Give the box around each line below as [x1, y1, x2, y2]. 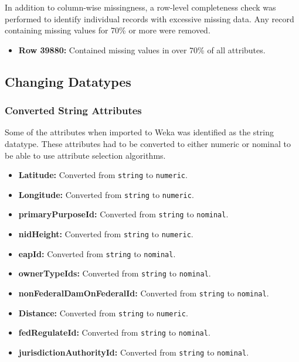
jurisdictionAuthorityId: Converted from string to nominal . [18, 346, 249, 358]
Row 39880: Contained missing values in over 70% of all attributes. [18, 43, 266, 56]
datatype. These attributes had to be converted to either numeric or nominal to [5, 137, 291, 149]
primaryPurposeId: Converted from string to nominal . [18, 208, 229, 220]
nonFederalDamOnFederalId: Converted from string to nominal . [18, 287, 269, 299]
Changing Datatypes [5, 72, 131, 90]
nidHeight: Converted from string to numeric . [18, 228, 193, 240]
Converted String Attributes [5, 103, 142, 118]
